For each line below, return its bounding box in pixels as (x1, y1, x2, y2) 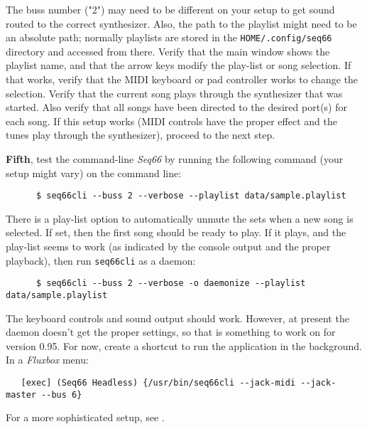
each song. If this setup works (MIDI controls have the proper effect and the (6, 113, 337, 128)
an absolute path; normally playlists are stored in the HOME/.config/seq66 (6, 30, 332, 45)
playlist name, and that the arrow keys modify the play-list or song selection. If (6, 58, 351, 73)
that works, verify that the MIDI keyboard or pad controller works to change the (6, 72, 358, 87)
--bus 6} (41, 389, 82, 400)
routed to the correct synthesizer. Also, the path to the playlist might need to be (6, 16, 357, 31)
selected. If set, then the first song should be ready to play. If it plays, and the (6, 225, 346, 240)
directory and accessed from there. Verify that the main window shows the (6, 43, 330, 58)
